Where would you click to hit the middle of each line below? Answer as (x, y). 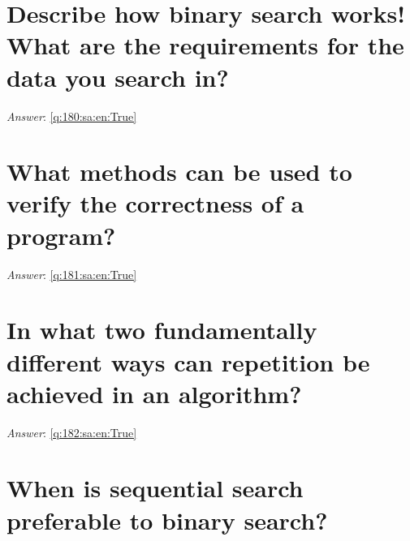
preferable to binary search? (167, 520)
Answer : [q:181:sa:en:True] (72, 274)
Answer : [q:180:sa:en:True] (72, 116)
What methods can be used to (179, 172)
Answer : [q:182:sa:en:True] (72, 432)
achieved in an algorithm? (154, 393)
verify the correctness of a (155, 203)
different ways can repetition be (188, 361)
